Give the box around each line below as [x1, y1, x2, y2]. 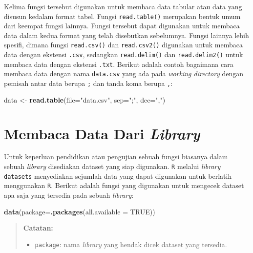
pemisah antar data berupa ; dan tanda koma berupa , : [4, 78, 173, 88]
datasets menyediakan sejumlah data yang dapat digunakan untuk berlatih [4, 170, 232, 181]
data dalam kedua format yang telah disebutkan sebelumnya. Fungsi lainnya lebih [4, 30, 249, 40]
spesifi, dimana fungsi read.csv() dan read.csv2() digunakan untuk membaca [4, 40, 243, 50]
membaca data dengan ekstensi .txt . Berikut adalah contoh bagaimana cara [4, 59, 233, 69]
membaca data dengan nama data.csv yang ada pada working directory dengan [4, 68, 244, 79]
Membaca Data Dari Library [4, 123, 200, 144]
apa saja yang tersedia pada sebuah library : [4, 190, 134, 200]
